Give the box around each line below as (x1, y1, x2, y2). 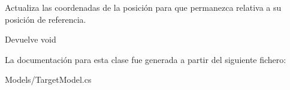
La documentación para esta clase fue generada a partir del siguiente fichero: (5, 53, 286, 65)
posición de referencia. (5, 13, 86, 25)
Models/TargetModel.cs (5, 73, 92, 86)
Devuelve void (5, 33, 56, 46)
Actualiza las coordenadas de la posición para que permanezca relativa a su (5, 1, 282, 13)
